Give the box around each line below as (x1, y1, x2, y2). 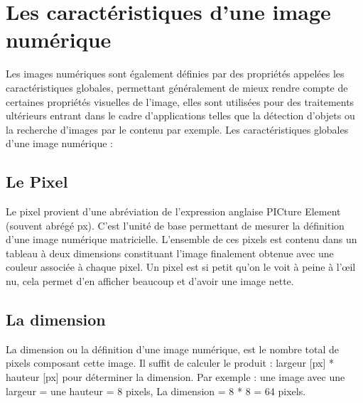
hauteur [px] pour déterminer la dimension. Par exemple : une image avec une (6, 370, 345, 385)
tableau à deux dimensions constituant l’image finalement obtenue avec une (6, 245, 334, 260)
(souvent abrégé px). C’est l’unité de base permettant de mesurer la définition (6, 217, 345, 232)
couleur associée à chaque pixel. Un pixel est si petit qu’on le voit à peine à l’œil (6, 259, 356, 274)
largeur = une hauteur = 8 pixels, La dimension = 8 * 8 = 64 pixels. (6, 383, 306, 398)
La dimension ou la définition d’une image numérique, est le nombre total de (6, 341, 340, 356)
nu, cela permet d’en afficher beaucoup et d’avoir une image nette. (6, 274, 294, 289)
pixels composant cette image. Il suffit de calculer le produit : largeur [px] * (6, 355, 334, 370)
